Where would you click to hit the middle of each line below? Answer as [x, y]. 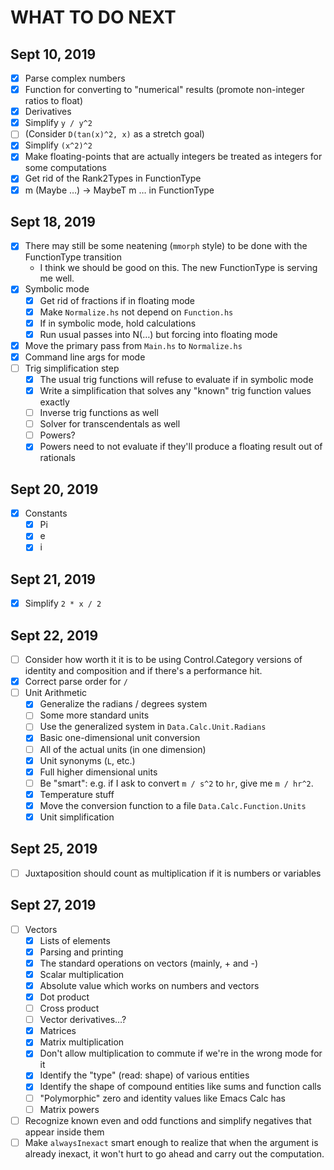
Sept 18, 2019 [53, 221]
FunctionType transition [73, 257]
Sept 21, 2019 [53, 579]
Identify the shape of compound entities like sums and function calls [180, 1087]
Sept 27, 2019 [53, 905]
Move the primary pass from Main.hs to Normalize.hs [133, 345]
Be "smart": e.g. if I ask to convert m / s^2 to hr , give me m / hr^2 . [176, 783]
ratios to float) [54, 101]
